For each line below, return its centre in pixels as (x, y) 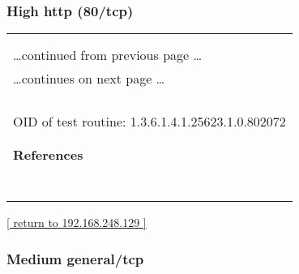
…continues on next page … (89, 79)
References (48, 155)
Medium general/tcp (75, 258)
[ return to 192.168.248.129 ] (77, 223)
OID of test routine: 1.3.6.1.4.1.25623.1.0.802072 (149, 122)
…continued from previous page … (108, 55)
